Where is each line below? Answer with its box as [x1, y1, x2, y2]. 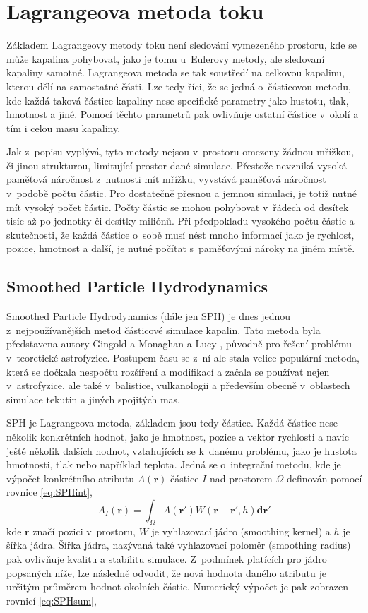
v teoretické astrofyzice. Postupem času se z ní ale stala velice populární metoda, [6, 350, 360, 365]
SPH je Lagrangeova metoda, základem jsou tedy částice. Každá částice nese [6, 415, 338, 430]
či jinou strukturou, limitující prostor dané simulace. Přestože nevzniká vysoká [6, 157, 347, 172]
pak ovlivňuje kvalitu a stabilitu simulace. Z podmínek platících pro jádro [6, 551, 327, 566]
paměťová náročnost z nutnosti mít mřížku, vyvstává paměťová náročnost [6, 172, 326, 186]
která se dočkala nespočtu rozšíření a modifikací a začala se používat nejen [6, 364, 330, 379]
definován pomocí [286, 470, 362, 485]
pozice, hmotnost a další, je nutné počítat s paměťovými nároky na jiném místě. [6, 241, 355, 256]
